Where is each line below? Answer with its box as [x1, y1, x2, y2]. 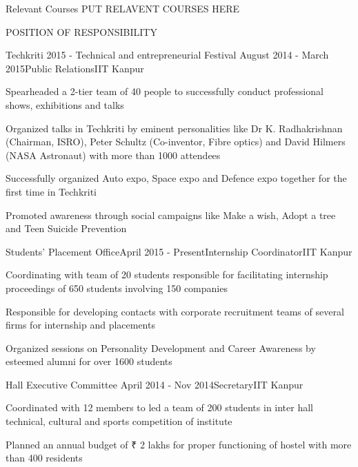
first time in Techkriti [6, 184, 97, 198]
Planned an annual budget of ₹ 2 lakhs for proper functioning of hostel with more [6, 437, 352, 451]
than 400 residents [6, 450, 83, 465]
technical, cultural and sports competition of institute [6, 414, 232, 428]
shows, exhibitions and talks [6, 97, 124, 112]
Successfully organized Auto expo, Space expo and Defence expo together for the [6, 171, 347, 185]
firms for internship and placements [6, 318, 155, 332]
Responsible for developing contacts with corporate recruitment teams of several [6, 304, 344, 318]
